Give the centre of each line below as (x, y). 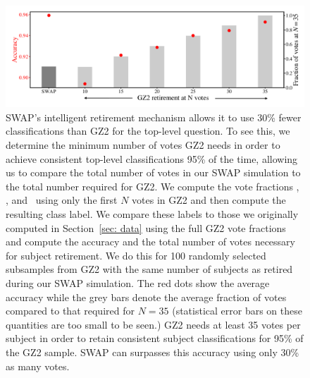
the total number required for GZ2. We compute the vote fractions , (153, 186)
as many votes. (38, 366)
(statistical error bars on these (237, 311)
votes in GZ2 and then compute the (209, 200)
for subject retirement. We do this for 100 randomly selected (136, 255)
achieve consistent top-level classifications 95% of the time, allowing (152, 158)
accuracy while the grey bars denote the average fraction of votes (146, 297)
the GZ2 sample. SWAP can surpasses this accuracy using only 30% (153, 352)
